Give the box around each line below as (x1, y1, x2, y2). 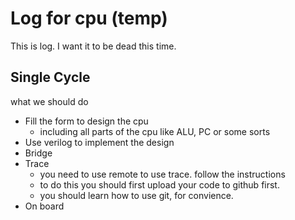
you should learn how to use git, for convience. (39, 189, 234, 201)
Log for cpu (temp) (10, 7, 168, 30)
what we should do (10, 95, 89, 107)
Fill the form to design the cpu (24, 115, 149, 127)
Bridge (24, 147, 53, 159)
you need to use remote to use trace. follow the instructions (39, 168, 286, 180)
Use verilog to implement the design (24, 136, 175, 148)
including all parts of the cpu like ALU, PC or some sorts (39, 125, 271, 137)
